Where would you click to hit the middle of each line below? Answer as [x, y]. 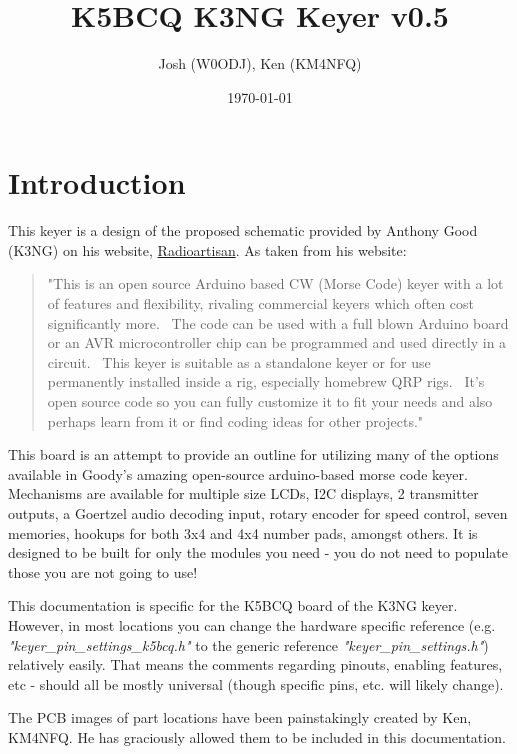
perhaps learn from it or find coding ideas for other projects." [235, 420]
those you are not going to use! [103, 571]
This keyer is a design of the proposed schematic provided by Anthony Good [243, 230]
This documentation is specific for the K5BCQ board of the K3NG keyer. [233, 605]
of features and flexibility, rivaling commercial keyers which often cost [261, 303]
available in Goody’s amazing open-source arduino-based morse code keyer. [238, 473]
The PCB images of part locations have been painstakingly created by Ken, [240, 717]
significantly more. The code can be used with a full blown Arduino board [278, 322]
